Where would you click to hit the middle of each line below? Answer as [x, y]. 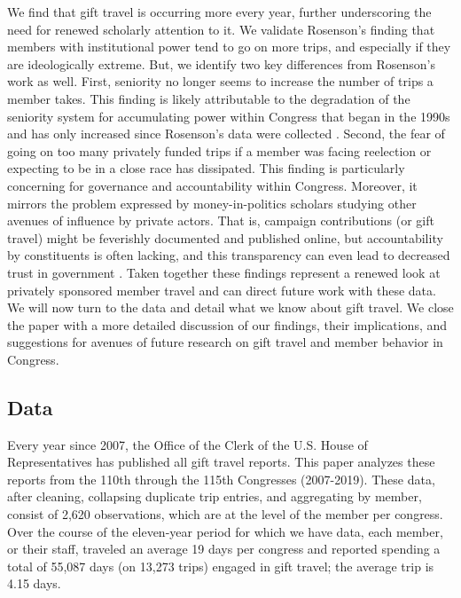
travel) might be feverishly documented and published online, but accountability [225, 237]
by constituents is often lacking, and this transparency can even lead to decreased [229, 255]
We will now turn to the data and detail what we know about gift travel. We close [230, 307]
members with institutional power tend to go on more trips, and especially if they [229, 47]
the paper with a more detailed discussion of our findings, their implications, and [227, 324]
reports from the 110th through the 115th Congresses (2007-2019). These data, [221, 479]
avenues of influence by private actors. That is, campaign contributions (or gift [221, 220]
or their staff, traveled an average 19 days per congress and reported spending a [224, 549]
